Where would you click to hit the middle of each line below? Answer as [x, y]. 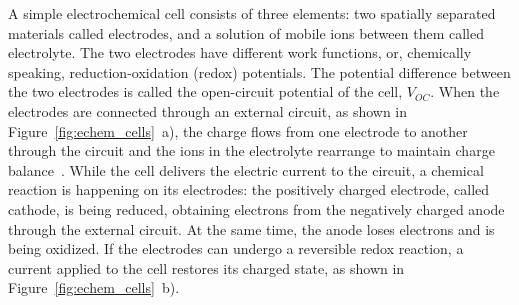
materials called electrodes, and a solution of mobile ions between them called [246, 32]
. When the [465, 91]
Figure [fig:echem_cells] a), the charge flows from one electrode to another [238, 130]
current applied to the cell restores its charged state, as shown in [206, 267]
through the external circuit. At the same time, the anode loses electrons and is [251, 228]
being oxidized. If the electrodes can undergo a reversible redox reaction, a [236, 248]
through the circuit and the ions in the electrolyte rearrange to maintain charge [251, 150]
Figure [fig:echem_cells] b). [94, 287]
